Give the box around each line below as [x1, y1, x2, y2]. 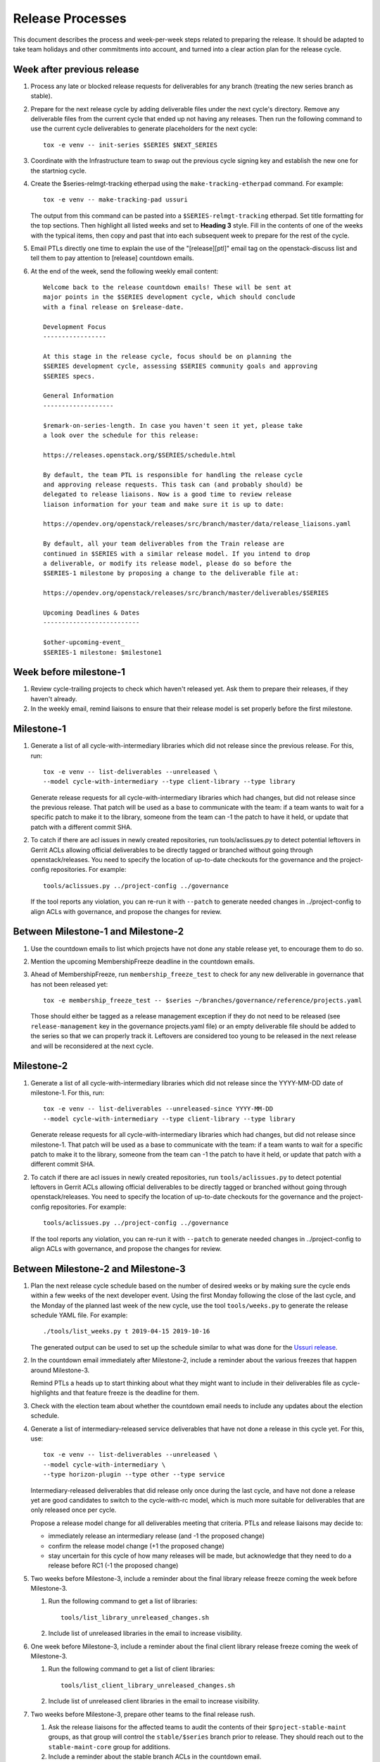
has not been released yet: [30, 980, 108, 988]
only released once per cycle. [30, 1505, 117, 1515]
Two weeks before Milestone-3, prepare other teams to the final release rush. [30, 1710, 255, 1718]
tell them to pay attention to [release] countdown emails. [30, 254, 194, 262]
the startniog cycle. [30, 166, 87, 175]
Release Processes [13, 11, 127, 26]
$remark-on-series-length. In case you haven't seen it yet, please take [43, 421, 303, 429]
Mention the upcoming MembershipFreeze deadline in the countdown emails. [30, 957, 255, 966]
